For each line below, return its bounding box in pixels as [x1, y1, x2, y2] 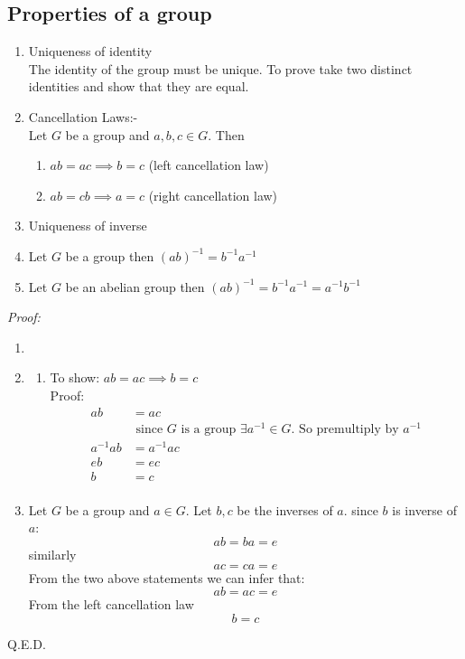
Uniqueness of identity [28, 42, 153, 61]
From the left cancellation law [28, 595, 194, 614]
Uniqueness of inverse [28, 216, 147, 235]
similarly [28, 545, 77, 564]
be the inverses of [237, 500, 333, 519]
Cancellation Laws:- [28, 107, 138, 126]
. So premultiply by [291, 422, 399, 436]
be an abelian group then [65, 277, 205, 296]
